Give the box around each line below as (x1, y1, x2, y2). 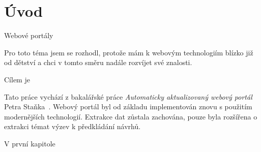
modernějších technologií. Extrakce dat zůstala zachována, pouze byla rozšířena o (4, 111, 257, 121)
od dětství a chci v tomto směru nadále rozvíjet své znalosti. (4, 57, 192, 68)
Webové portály (4, 30, 53, 41)
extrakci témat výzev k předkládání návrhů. (4, 121, 141, 132)
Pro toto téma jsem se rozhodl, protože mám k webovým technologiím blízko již (4, 47, 253, 57)
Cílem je (4, 74, 30, 84)
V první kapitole (4, 138, 55, 148)
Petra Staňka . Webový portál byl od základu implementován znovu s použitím (4, 101, 252, 112)
